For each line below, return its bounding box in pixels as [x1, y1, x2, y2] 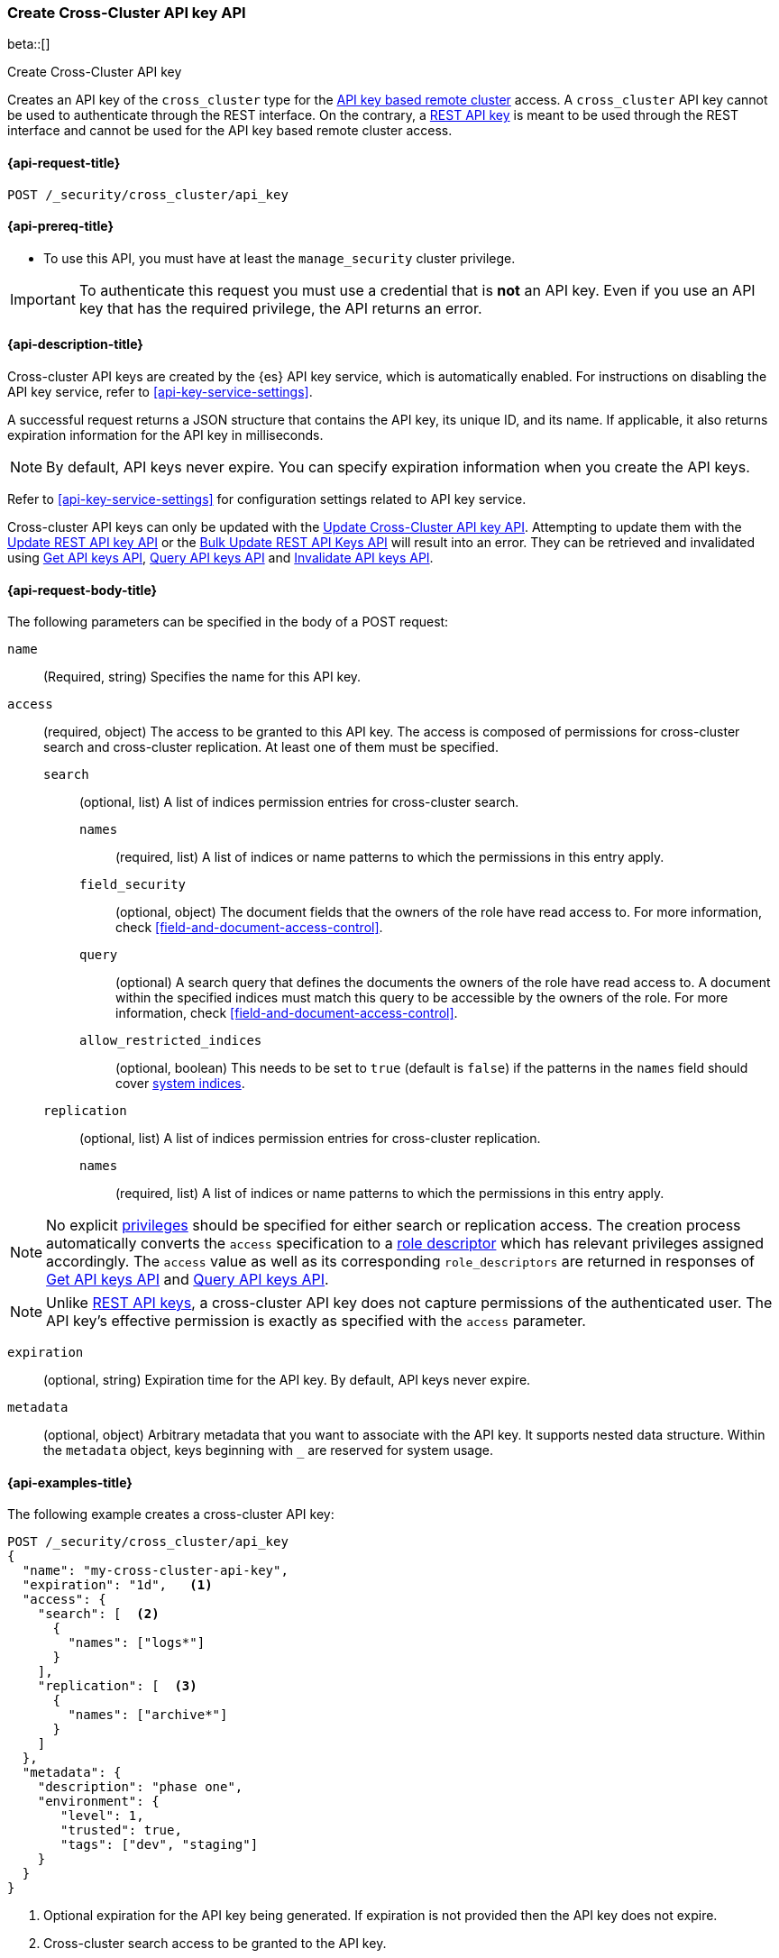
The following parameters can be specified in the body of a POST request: [7, 614, 449, 630]
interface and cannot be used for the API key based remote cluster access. [7, 123, 453, 139]
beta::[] [7, 36, 50, 52]
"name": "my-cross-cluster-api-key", [22, 1563, 289, 1578]
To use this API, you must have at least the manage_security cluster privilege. [43, 250, 516, 266]
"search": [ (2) [37, 1606, 160, 1622]
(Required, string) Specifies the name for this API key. [43, 669, 362, 685]
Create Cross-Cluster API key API [7, 4, 246, 22]
